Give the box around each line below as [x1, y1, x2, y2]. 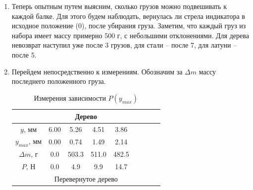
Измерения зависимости [34, 92, 106, 103]
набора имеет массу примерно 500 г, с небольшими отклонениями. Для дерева [11, 30, 249, 40]
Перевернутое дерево [54, 174, 118, 184]
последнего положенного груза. [11, 76, 106, 86]
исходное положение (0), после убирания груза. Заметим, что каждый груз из [11, 20, 246, 31]
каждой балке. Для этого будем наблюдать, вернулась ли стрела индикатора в [11, 10, 245, 21]
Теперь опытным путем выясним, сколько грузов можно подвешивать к [11, 1, 227, 11]
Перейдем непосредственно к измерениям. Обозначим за [11, 66, 183, 76]
